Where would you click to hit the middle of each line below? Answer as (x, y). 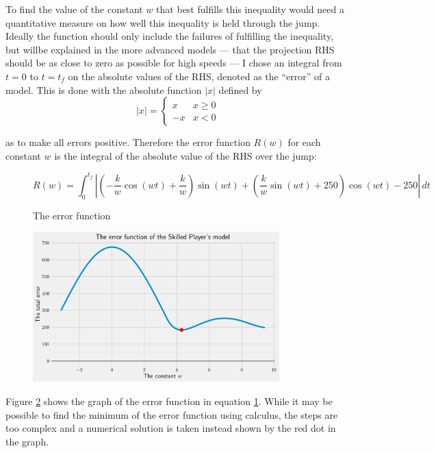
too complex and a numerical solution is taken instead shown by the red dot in (171, 428)
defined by (240, 89)
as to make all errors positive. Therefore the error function (128, 142)
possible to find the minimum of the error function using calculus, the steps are (172, 414)
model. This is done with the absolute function (104, 89)
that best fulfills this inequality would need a (250, 9)
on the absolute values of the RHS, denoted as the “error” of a (199, 76)
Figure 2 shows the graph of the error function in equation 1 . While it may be (169, 401)
